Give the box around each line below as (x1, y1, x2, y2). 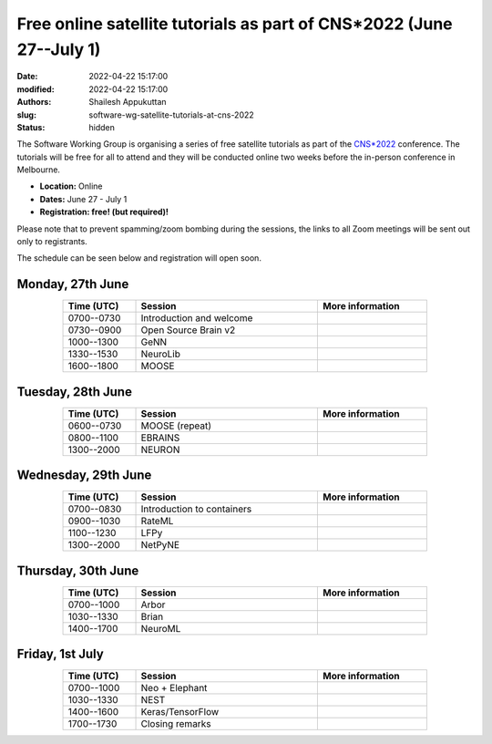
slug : (16, 109, 36, 120)
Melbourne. (16, 164, 61, 175)
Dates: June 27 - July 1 (39, 193, 128, 204)
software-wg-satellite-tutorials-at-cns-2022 (88, 109, 254, 120)
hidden (88, 121, 116, 132)
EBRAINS (140, 431, 180, 444)
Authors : (16, 97, 52, 108)
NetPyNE (140, 539, 180, 552)
